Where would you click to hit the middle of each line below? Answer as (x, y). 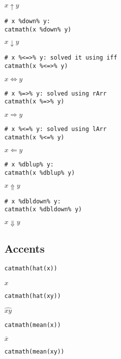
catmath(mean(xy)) (34, 351)
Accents (25, 248)
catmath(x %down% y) (38, 29)
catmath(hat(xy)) (33, 296)
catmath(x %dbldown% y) (43, 210)
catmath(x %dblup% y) (40, 173)
